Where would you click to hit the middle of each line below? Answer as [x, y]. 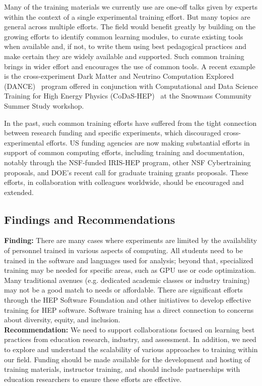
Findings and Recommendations [90, 219]
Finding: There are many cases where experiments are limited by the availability [131, 240]
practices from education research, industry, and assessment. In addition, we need [130, 339]
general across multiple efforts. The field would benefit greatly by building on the [130, 27]
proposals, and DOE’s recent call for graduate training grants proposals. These [126, 172]
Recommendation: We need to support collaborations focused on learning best [129, 329]
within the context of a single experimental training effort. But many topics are [127, 16]
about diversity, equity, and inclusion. [62, 320]
